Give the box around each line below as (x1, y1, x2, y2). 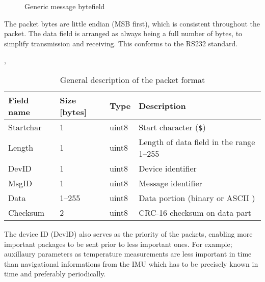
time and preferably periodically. (4, 268, 106, 279)
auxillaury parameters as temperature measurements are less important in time (4, 248, 252, 259)
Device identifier (139, 162, 197, 174)
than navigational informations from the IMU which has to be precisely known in (4, 258, 258, 269)
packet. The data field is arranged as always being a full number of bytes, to (4, 28, 243, 39)
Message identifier (139, 177, 202, 189)
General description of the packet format (60, 73, 205, 86)
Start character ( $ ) (139, 121, 206, 133)
